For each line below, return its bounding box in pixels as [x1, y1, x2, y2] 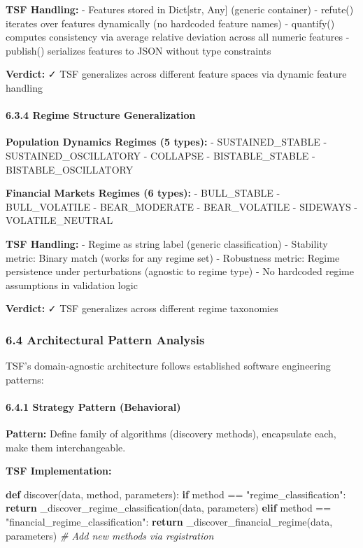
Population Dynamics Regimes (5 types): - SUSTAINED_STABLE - [6, 134, 327, 149]
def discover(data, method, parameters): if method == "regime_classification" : [6, 486, 346, 501]
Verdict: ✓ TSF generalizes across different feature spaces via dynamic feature [6, 66, 347, 81]
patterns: [6, 372, 44, 386]
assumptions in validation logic [6, 277, 138, 292]
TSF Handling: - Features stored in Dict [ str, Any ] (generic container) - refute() [6, 2, 354, 16]
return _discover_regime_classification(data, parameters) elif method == [6, 500, 332, 515]
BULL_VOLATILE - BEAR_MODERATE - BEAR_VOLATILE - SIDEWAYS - [6, 199, 358, 213]
